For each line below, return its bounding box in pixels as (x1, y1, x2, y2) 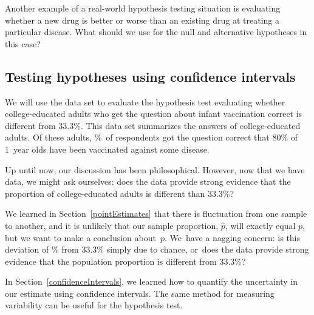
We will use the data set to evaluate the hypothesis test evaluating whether (5, 95, 285, 108)
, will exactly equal (225, 219, 296, 231)
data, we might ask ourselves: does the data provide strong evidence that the (5, 175, 291, 188)
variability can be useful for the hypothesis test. (5, 299, 183, 311)
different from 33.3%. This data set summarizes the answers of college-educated (5, 119, 301, 131)
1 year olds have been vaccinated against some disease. (5, 142, 210, 155)
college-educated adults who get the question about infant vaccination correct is (5, 107, 302, 120)
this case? (5, 37, 41, 50)
